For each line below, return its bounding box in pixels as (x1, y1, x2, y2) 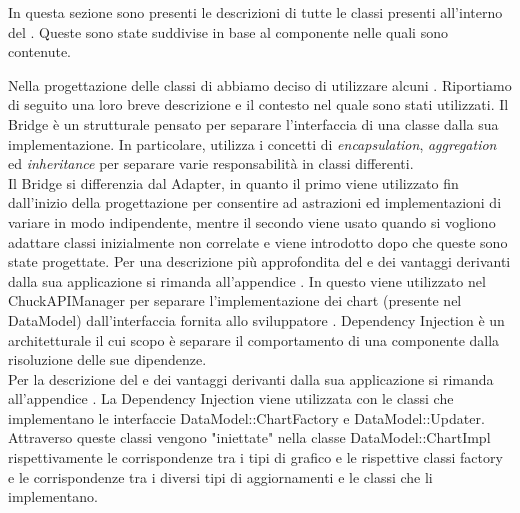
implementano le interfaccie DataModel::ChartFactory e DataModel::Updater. (8, 407, 485, 428)
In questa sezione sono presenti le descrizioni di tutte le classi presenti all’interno (8, 2, 503, 22)
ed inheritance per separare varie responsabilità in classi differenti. (8, 153, 414, 174)
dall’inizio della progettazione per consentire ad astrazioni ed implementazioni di (8, 192, 502, 213)
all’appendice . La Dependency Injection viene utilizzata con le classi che (8, 388, 454, 409)
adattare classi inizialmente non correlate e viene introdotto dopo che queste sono (8, 231, 508, 252)
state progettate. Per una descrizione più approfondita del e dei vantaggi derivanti (8, 251, 511, 272)
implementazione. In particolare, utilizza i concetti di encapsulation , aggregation (8, 133, 497, 154)
